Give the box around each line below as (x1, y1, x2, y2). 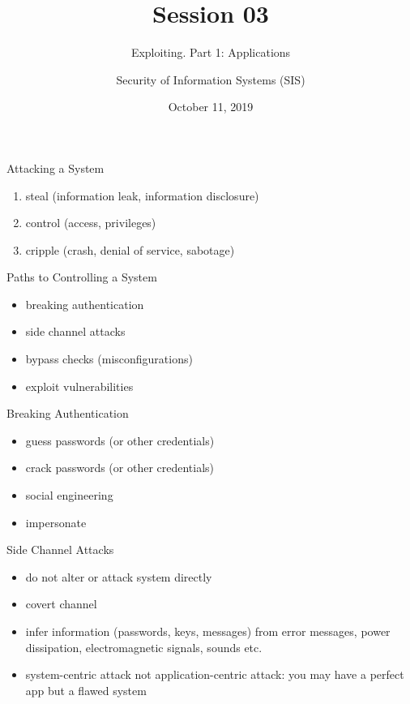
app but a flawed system (25, 681, 147, 698)
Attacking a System (6, 159, 105, 176)
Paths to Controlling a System (6, 268, 157, 285)
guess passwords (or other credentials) (25, 431, 215, 449)
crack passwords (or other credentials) (25, 459, 215, 476)
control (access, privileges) (25, 214, 156, 231)
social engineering (25, 487, 113, 504)
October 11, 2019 (168, 98, 254, 115)
